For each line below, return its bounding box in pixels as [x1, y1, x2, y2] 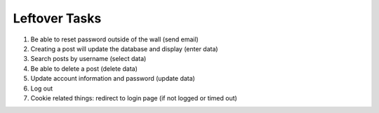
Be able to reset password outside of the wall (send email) [30, 35, 199, 44]
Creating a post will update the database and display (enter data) [30, 44, 218, 53]
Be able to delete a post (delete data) [30, 64, 138, 73]
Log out [30, 84, 53, 93]
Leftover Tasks [13, 11, 102, 26]
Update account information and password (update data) [30, 74, 196, 83]
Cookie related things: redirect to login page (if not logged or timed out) [30, 93, 238, 102]
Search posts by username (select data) [30, 55, 147, 63]
